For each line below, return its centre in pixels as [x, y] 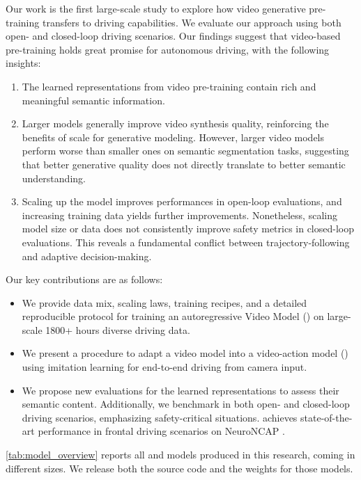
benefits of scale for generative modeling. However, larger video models [173, 137]
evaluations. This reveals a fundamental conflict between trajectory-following [186, 242]
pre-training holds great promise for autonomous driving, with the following [168, 49]
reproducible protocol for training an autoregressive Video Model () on [173, 316]
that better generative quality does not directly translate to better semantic [184, 164]
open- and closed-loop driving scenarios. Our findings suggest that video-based [173, 36]
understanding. [54, 178]
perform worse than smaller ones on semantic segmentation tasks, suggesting [185, 151]
